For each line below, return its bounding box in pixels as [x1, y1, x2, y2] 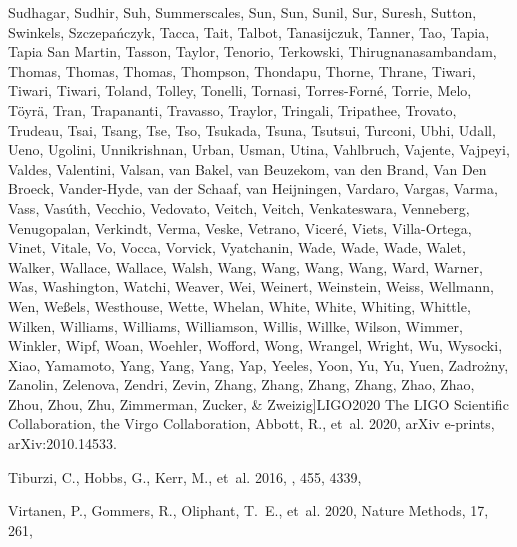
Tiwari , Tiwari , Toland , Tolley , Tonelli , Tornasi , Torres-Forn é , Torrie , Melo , [8, 80, 472, 101]
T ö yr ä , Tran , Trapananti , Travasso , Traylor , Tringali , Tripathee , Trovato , [8, 99, 457, 120]
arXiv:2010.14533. [8, 433, 117, 454]
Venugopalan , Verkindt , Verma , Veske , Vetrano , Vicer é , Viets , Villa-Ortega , [8, 217, 472, 238]
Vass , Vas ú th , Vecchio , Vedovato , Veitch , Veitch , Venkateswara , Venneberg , [8, 197, 470, 218]
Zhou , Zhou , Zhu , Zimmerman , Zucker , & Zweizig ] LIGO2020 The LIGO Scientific [8, 393, 509, 414]
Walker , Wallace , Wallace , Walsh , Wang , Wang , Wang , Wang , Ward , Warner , [8, 256, 483, 277]
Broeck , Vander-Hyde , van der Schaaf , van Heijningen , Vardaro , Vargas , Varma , [8, 178, 498, 199]
